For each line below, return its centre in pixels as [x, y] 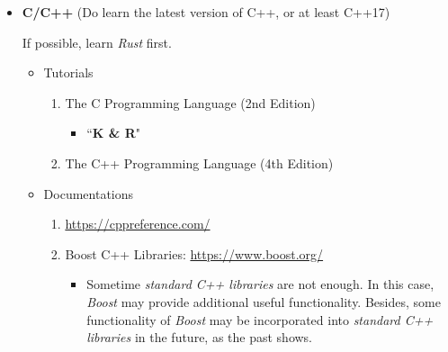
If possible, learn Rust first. [97, 42]
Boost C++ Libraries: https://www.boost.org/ [194, 253]
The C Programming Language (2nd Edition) [190, 102]
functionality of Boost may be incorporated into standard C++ [260, 319]
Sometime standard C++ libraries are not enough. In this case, [260, 284]
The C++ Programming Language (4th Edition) [199, 162]
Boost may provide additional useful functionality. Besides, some [264, 301]
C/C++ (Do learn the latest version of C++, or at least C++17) [206, 12]
